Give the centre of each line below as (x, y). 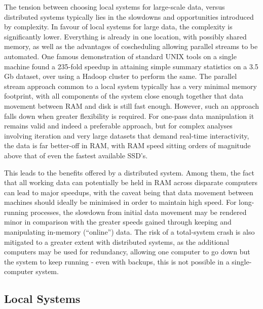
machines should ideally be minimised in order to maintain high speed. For (120, 202)
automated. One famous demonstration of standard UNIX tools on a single (120, 56)
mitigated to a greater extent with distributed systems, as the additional (117, 241)
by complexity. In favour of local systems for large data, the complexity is (118, 27)
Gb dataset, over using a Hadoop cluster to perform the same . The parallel (121, 76)
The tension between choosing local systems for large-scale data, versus (115, 7)
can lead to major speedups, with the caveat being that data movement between (129, 192)
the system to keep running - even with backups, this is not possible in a (117, 261)
